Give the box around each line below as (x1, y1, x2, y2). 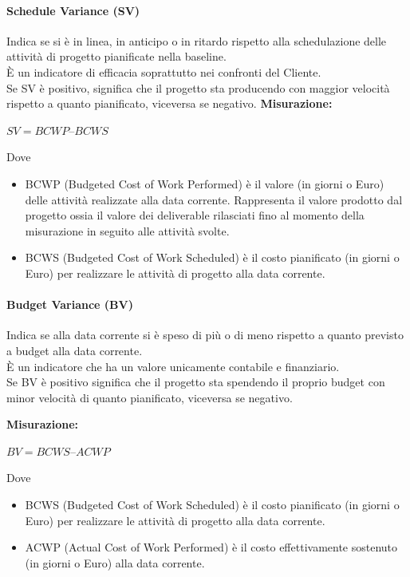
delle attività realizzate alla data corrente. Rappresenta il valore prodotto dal (25, 191, 403, 207)
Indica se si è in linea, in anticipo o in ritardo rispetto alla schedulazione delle (6, 32, 387, 49)
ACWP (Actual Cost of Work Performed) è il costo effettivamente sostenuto (25, 539, 398, 555)
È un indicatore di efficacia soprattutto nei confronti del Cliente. (6, 63, 321, 80)
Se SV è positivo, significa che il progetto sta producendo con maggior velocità (6, 79, 390, 96)
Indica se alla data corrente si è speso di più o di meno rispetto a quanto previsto (6, 326, 404, 343)
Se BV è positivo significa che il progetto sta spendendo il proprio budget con (6, 373, 385, 390)
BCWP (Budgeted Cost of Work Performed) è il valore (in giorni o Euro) (25, 175, 384, 192)
